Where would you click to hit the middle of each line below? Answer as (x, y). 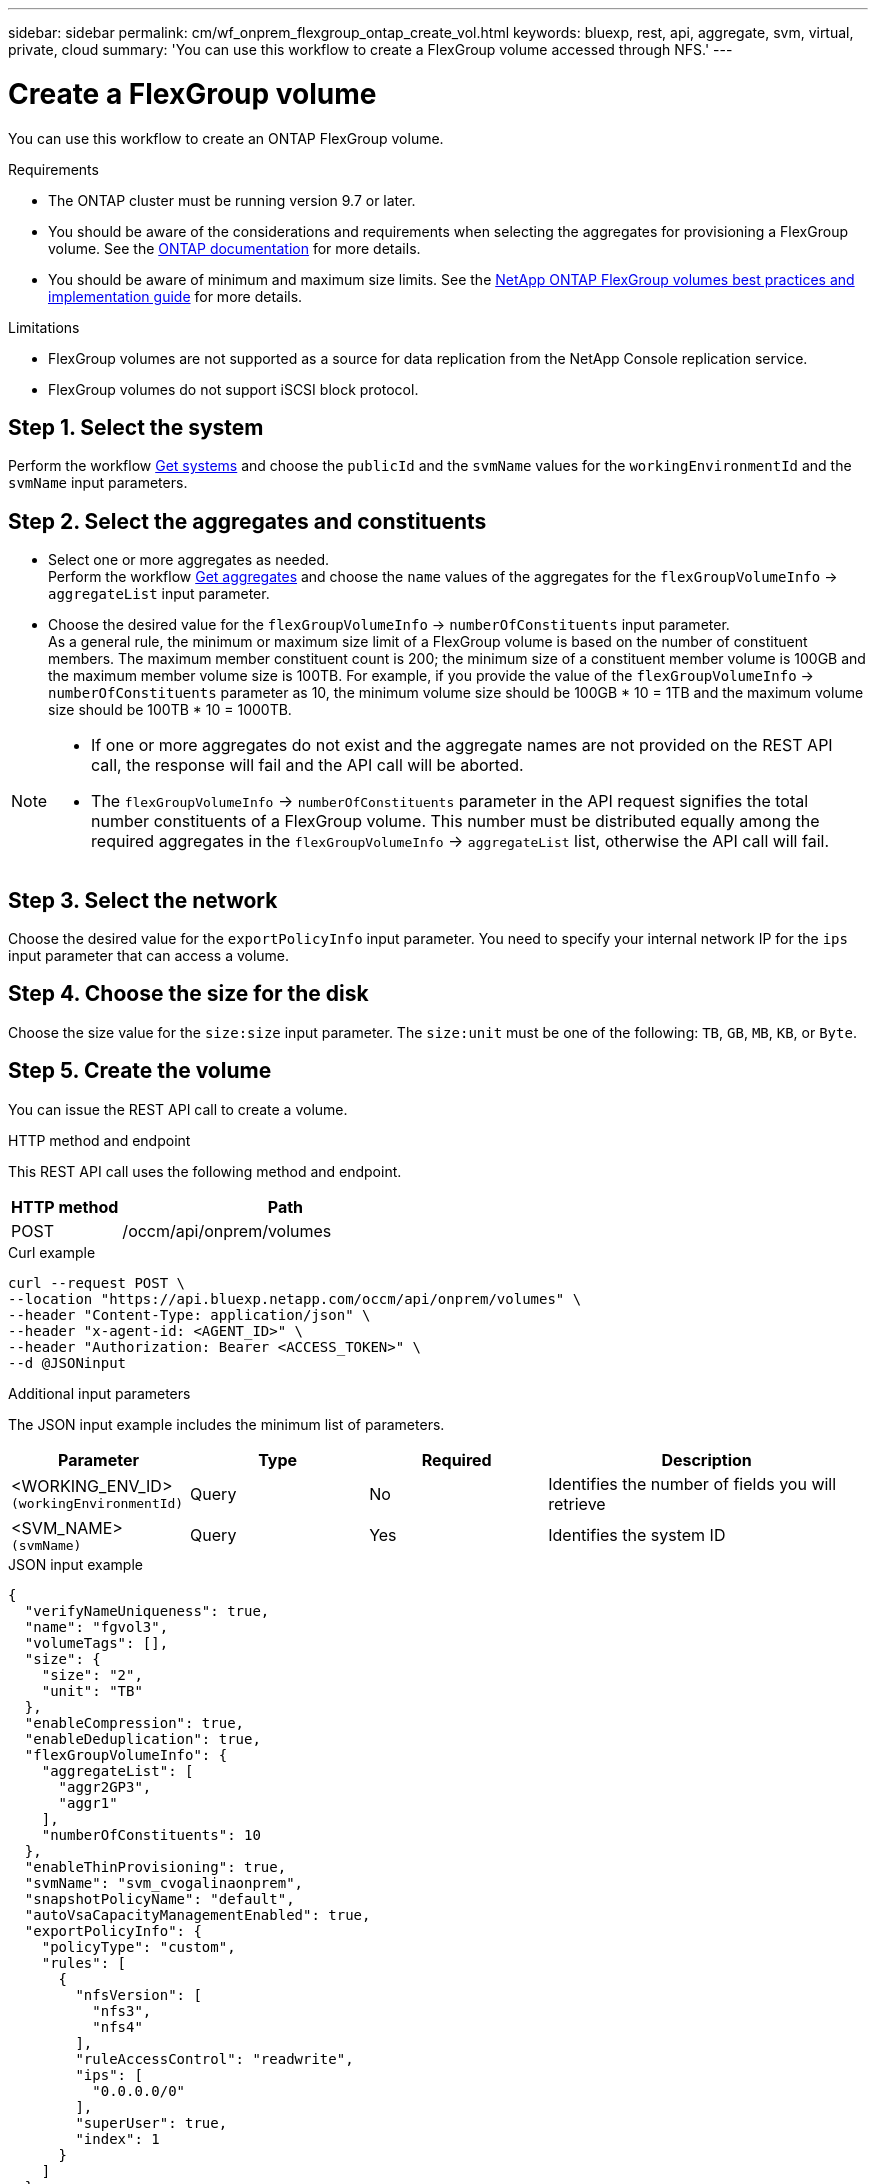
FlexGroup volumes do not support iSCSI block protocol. (233, 389)
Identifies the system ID (637, 1535)
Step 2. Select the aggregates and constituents (247, 521)
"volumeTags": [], (96, 1642)
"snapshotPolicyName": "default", (159, 1898)
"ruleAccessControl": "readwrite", (214, 2058)
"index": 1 (117, 2138)
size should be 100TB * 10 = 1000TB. (170, 710)
